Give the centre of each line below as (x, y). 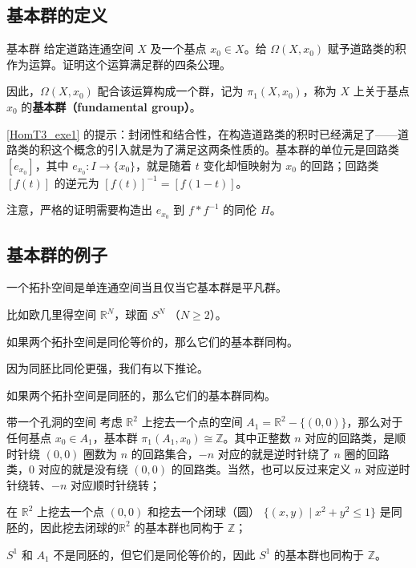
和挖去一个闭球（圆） (204, 512)
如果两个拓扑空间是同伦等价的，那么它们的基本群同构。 (152, 341)
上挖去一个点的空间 (192, 422)
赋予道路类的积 (367, 48)
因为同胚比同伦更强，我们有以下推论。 (107, 368)
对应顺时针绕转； (115, 484)
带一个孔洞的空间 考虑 (65, 422)
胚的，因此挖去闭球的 (63, 527)
